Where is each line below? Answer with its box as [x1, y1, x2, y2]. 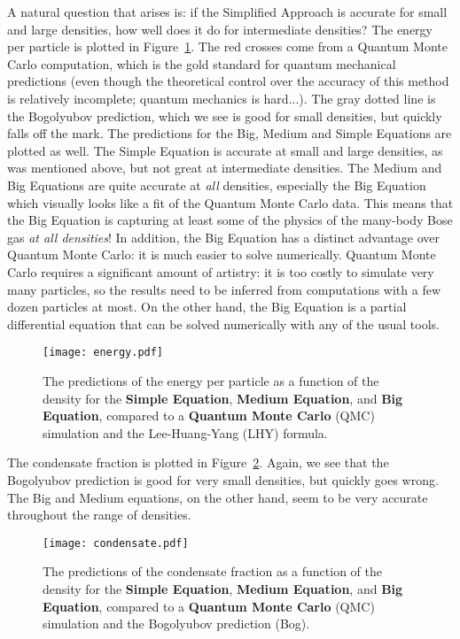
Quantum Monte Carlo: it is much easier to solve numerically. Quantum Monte [7, 245, 436, 264]
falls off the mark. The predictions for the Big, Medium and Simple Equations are [7, 124, 452, 142]
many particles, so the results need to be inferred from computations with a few [7, 280, 441, 298]
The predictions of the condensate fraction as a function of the [43, 562, 382, 581]
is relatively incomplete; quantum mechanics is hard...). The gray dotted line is [7, 89, 436, 107]
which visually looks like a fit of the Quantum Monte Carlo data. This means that [7, 193, 454, 212]
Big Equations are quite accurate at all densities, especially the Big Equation [7, 175, 426, 194]
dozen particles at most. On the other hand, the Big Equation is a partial [7, 297, 407, 316]
